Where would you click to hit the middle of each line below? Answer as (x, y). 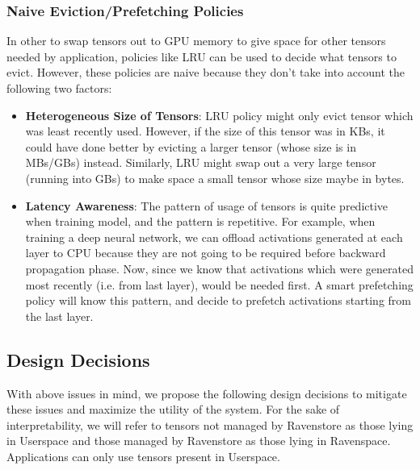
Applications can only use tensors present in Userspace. (143, 456)
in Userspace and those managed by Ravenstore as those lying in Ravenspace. (199, 441)
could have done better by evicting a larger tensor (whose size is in (191, 146)
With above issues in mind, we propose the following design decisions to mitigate (207, 393)
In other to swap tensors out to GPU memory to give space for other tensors (196, 41)
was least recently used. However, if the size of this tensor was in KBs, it (205, 131)
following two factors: (59, 88)
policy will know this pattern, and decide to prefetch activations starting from (218, 300)
